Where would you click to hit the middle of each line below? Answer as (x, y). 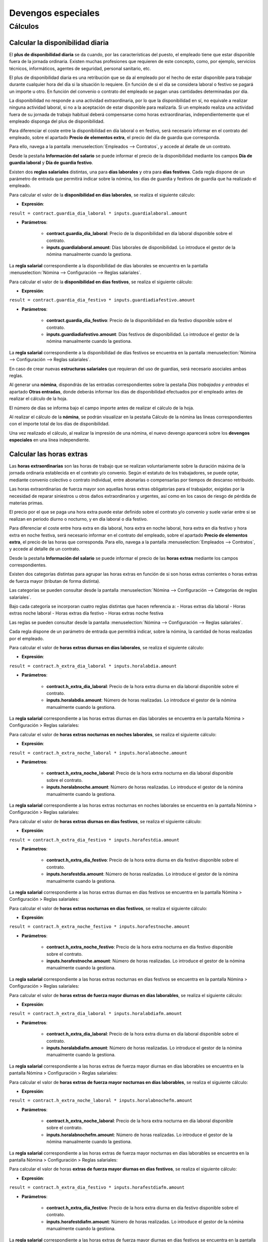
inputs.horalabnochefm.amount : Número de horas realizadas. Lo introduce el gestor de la (139, 1135)
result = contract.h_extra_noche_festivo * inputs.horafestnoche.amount (100, 927)
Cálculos (24, 26)
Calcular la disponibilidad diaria (59, 42)
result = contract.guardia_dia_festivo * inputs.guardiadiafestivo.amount (102, 300)
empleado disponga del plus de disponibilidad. (57, 121)
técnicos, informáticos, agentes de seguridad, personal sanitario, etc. (80, 68)
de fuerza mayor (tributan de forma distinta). (55, 581)
